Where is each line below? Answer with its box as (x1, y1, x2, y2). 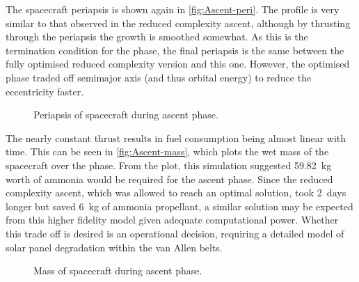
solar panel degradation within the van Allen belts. (6, 240, 223, 254)
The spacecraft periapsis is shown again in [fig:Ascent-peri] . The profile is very (6, 2, 340, 16)
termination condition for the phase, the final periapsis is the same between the (6, 42, 344, 57)
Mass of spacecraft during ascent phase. (33, 263, 202, 278)
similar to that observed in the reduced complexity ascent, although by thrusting (6, 15, 351, 30)
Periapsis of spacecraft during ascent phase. (33, 107, 218, 122)
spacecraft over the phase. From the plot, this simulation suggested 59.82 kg (6, 157, 332, 172)
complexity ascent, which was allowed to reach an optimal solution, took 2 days (6, 185, 346, 200)
